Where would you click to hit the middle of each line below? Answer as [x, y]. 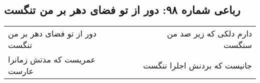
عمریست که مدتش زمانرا [52, 59]
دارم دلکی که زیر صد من [209, 33]
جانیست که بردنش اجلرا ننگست [197, 65]
